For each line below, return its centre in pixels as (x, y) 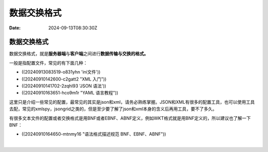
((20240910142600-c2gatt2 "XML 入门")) (64, 79)
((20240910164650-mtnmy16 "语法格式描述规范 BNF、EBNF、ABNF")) (94, 134)
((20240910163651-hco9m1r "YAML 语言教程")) (70, 93)
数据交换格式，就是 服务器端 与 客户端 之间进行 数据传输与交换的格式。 (79, 54)
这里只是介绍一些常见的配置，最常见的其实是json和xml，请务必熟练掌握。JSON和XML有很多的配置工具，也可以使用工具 (132, 102)
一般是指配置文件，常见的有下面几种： (48, 63)
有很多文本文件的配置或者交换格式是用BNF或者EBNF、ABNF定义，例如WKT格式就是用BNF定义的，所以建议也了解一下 (130, 118)
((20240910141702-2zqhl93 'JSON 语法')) (64, 86)
